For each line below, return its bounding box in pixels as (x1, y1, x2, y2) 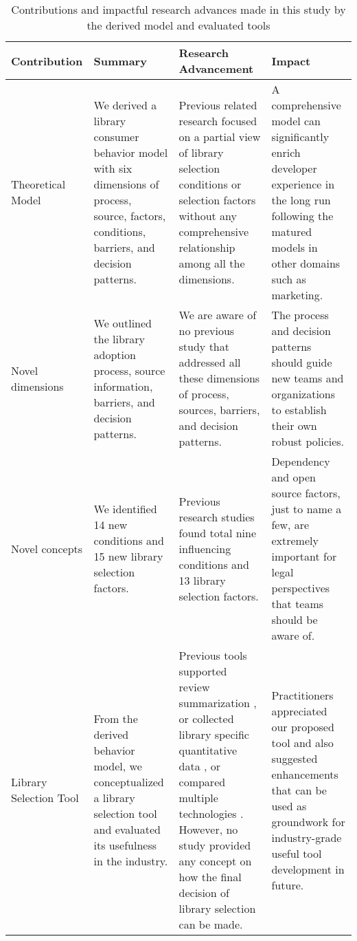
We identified (93, 501, 157, 517)
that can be (271, 781, 327, 798)
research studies (178, 508, 255, 525)
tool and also (271, 734, 334, 750)
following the (271, 208, 334, 224)
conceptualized (93, 774, 164, 790)
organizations (271, 386, 336, 402)
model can (271, 113, 321, 129)
